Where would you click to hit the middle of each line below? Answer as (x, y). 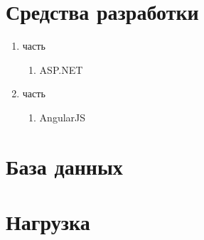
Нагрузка (48, 222)
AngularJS (63, 117)
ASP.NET (61, 69)
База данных (64, 166)
